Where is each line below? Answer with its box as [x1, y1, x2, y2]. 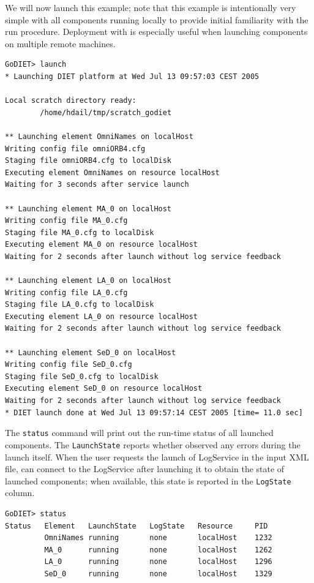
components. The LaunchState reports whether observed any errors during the [5, 438, 301, 451]
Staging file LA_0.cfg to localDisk [5, 300, 154, 309]
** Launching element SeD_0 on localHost [5, 348, 176, 357]
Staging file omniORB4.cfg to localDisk [5, 156, 172, 165]
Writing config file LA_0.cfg [5, 288, 128, 297]
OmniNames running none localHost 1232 [44, 533, 272, 543]
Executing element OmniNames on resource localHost [5, 168, 220, 177]
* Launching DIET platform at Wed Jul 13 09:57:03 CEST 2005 [5, 72, 260, 81]
